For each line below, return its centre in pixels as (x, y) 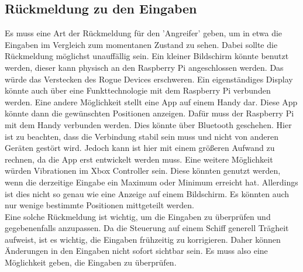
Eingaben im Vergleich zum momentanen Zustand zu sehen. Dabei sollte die (141, 44)
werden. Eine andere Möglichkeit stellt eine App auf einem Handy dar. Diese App (151, 101)
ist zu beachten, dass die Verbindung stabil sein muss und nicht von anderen (142, 136)
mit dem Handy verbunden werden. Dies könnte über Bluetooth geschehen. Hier (148, 124)
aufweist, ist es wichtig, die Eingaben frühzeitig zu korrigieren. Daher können (143, 239)
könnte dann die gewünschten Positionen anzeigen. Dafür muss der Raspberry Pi (149, 113)
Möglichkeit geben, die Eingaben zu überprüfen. (91, 262)
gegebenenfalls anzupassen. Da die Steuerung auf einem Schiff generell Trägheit (147, 228)
